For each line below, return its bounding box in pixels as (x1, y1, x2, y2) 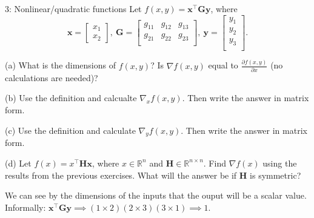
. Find (203, 156, 226, 169)
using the (262, 156, 297, 169)
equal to (208, 59, 238, 71)
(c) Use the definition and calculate (5, 124, 136, 136)
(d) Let (5, 156, 32, 169)
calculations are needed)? (5, 71, 98, 84)
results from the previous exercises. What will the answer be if (5, 168, 237, 181)
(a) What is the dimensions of (5, 59, 116, 71)
